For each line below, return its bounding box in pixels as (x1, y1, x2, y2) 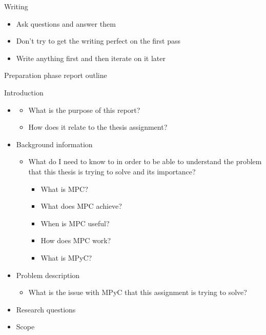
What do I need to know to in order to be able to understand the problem (28, 156, 262, 167)
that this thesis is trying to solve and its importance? (28, 166, 196, 176)
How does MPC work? (40, 235, 111, 246)
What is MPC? (40, 183, 88, 194)
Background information (16, 139, 93, 149)
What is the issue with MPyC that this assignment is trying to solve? (28, 287, 247, 298)
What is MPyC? (40, 252, 92, 263)
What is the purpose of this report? (28, 104, 140, 115)
